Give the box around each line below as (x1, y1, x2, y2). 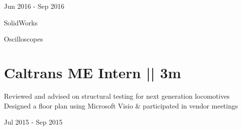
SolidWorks (4, 17, 38, 27)
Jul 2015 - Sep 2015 (4, 117, 62, 127)
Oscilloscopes (4, 34, 43, 44)
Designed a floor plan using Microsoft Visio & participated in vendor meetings (4, 100, 238, 110)
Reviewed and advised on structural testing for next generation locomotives (4, 90, 230, 101)
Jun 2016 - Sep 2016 (4, 1, 64, 11)
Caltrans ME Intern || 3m (4, 62, 181, 82)
